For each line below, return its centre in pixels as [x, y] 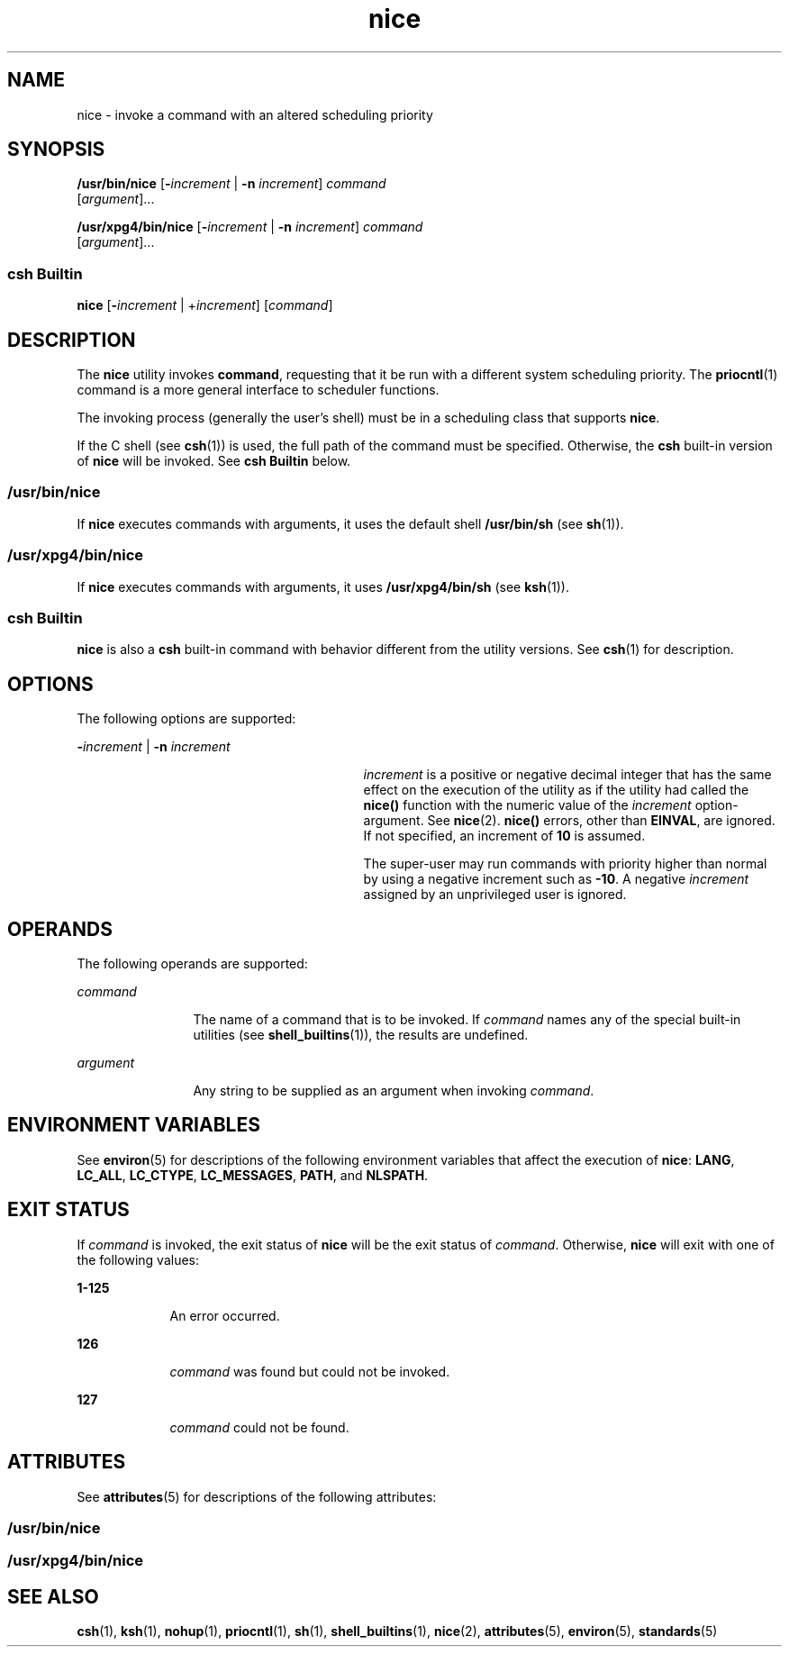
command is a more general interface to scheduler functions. [258, 390]
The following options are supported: [186, 719]
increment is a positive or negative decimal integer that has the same [567, 775]
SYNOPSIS [56, 150]
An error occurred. [225, 1315]
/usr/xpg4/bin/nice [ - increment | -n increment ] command [250, 227]
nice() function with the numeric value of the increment [527, 805]
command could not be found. [259, 1427]
